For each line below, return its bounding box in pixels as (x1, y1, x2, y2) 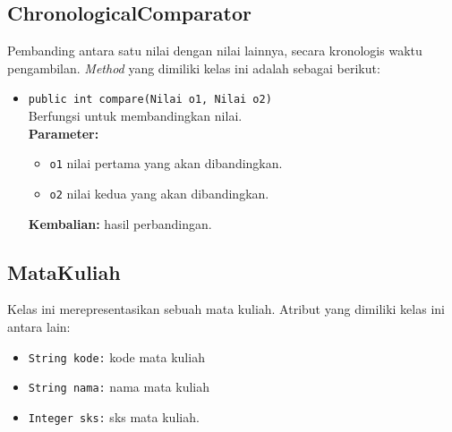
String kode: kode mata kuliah (28, 347, 205, 366)
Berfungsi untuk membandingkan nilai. (28, 106, 243, 125)
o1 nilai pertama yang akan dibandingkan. (49, 154, 283, 173)
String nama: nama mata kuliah (28, 377, 209, 396)
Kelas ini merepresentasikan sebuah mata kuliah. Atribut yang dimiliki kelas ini (7, 300, 445, 318)
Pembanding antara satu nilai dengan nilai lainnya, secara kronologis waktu (7, 41, 422, 60)
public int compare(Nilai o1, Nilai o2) (28, 93, 272, 106)
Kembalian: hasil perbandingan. (28, 214, 212, 233)
